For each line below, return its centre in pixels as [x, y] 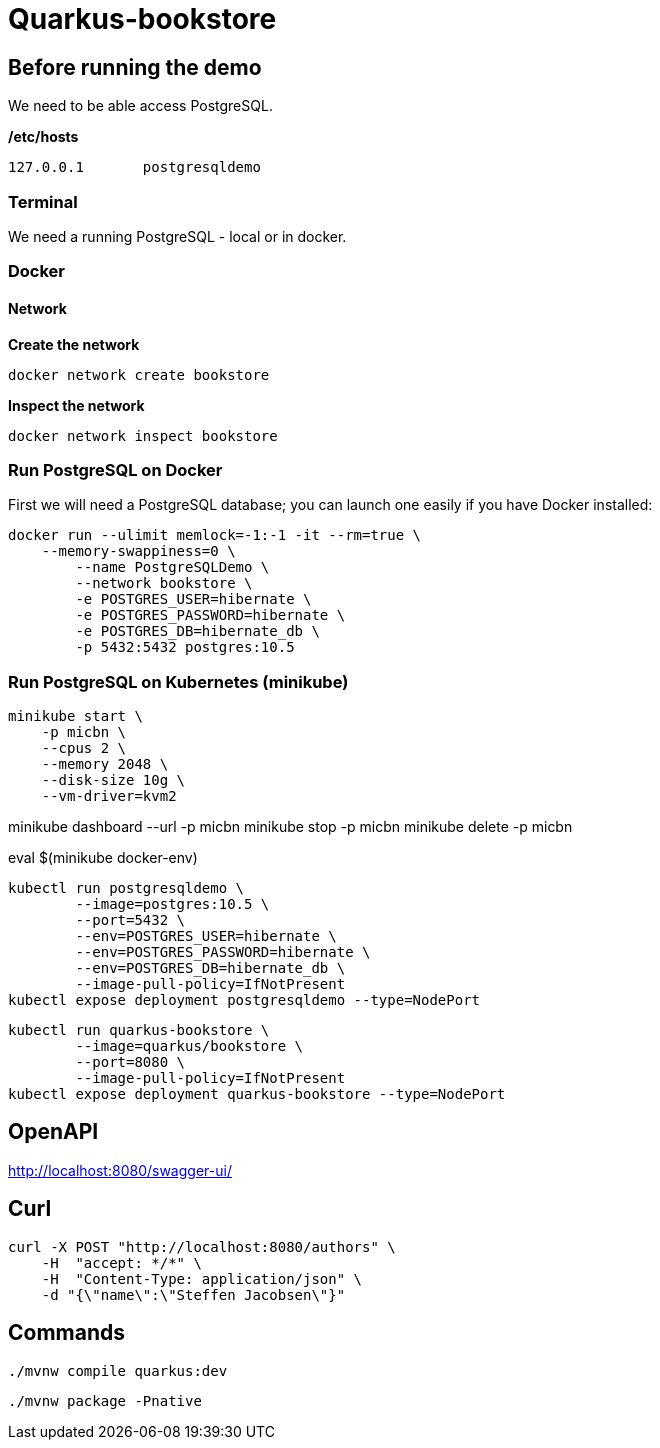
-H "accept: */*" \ [121, 1262]
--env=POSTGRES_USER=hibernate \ [206, 936]
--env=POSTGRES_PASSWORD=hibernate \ [223, 952]
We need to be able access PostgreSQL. [140, 106]
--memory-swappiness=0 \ [138, 551]
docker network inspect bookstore [143, 435]
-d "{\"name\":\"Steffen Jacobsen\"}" [193, 1294]
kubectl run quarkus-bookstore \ [139, 1030]
